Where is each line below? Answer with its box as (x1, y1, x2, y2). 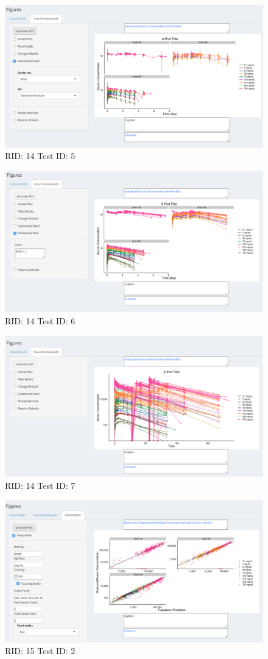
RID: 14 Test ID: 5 (5, 149, 76, 162)
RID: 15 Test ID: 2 (5, 644, 76, 657)
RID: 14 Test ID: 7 (5, 479, 76, 492)
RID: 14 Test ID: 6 (5, 315, 76, 327)
